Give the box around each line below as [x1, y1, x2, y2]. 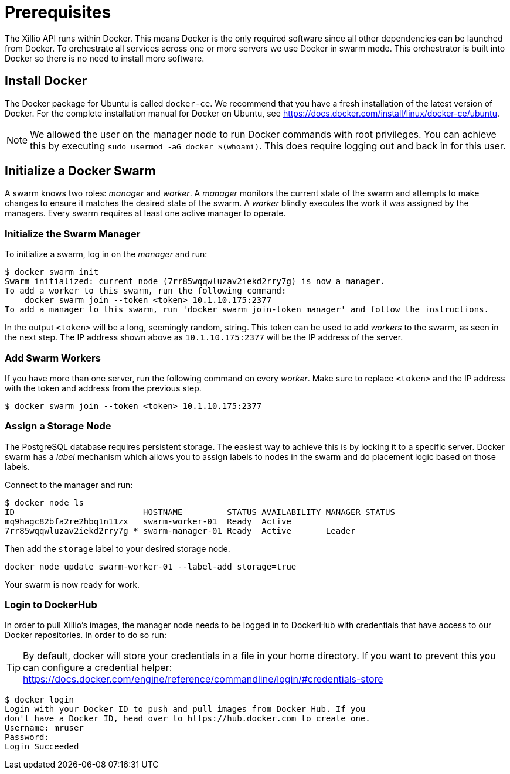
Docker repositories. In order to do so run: [5, 630, 166, 640]
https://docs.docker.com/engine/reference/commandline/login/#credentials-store [23, 673, 383, 686]
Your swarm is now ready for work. [5, 579, 140, 589]
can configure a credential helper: [23, 662, 172, 674]
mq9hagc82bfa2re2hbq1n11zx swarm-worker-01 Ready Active [5, 516, 291, 526]
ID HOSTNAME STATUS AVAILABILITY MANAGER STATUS [5, 507, 395, 517]
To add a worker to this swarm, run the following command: [5, 286, 287, 296]
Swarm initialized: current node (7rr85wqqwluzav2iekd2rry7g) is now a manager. [5, 277, 386, 287]
